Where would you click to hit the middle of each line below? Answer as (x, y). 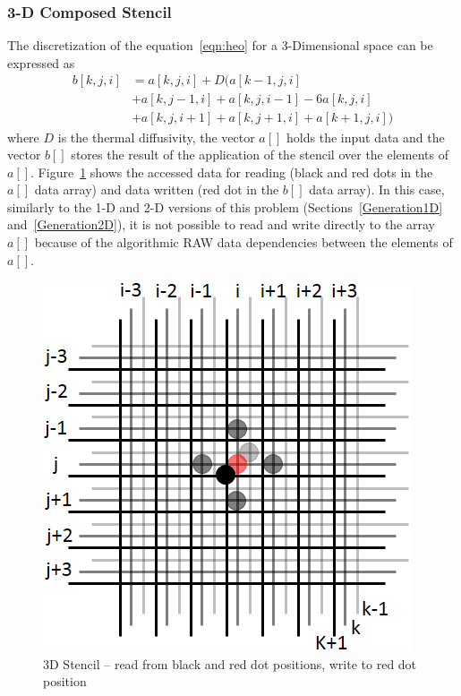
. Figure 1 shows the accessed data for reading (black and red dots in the (232, 172)
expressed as (41, 62)
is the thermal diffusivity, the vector (156, 137)
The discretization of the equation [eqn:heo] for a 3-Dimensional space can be (220, 45)
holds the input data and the (366, 137)
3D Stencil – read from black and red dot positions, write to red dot (230, 663)
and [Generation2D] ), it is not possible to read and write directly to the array (221, 224)
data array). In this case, (377, 189)
